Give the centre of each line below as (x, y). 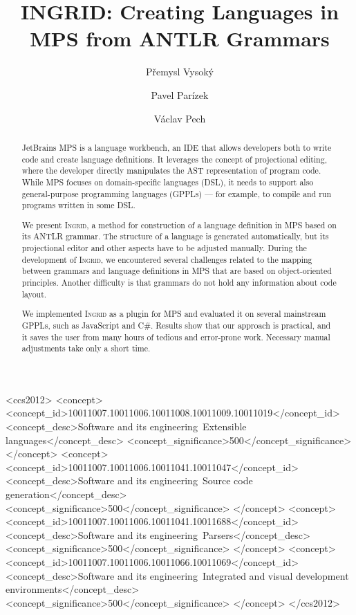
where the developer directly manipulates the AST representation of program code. (171, 171)
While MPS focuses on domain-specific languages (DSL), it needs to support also (168, 182)
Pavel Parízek (180, 94)
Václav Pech (180, 118)
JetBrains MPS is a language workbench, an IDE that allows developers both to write (177, 147)
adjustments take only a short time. (86, 348)
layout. (34, 294)
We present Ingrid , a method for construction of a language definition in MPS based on (179, 224)
